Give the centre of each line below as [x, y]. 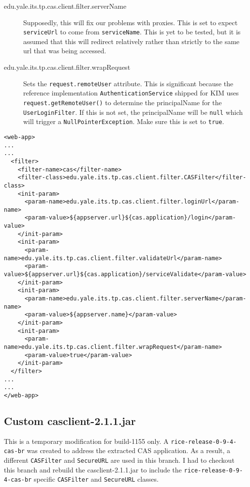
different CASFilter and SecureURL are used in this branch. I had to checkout [119, 460]
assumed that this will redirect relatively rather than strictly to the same [132, 41]
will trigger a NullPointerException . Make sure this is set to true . [124, 121]
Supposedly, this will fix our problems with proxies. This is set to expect [131, 22]
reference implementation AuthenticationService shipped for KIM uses [131, 93]
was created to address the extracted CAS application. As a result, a [129, 450]
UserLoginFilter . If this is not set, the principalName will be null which [133, 112]
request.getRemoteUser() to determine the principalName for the [123, 102]
